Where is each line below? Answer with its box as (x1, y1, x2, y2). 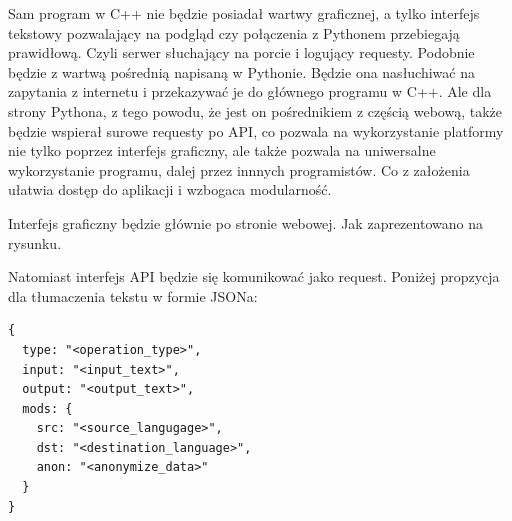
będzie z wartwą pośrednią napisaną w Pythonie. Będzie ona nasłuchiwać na (8, 61, 475, 82)
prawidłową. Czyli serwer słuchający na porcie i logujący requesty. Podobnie (8, 42, 475, 63)
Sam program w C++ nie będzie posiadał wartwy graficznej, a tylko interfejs (8, 3, 480, 23)
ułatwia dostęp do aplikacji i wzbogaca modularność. (8, 179, 332, 200)
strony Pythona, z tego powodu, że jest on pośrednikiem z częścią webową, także (8, 100, 503, 121)
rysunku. (8, 232, 62, 253)
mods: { (22, 401, 73, 416)
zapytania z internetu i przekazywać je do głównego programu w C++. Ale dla (8, 81, 492, 102)
